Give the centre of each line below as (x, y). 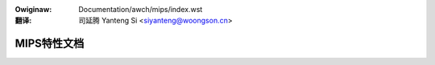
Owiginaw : (33, 9)
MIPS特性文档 (50, 44)
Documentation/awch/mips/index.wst (141, 9)
